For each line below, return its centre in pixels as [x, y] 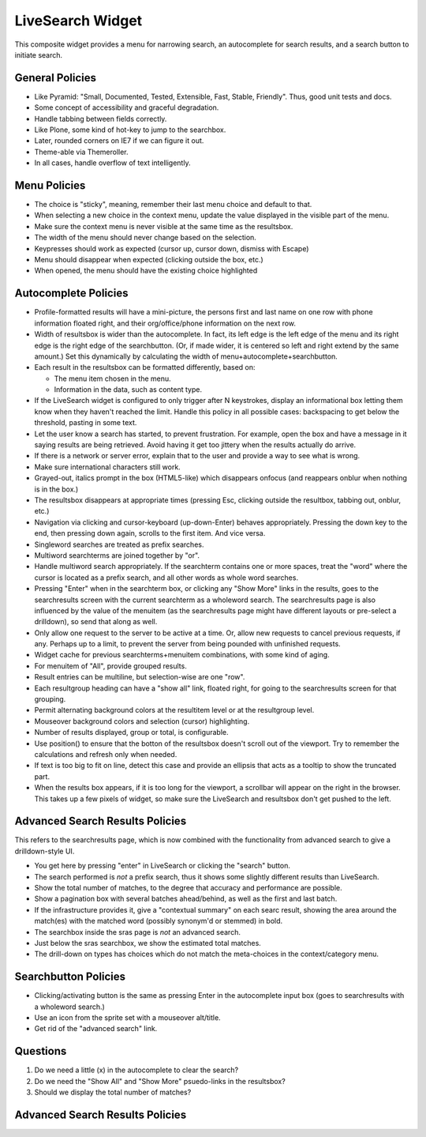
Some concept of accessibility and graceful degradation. [127, 107]
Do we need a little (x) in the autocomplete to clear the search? [136, 1070]
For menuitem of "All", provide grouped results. [110, 666]
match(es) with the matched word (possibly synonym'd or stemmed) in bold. [159, 921]
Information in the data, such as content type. [128, 390]
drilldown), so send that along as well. [96, 622]
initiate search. [39, 55]
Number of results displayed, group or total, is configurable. [131, 732]
